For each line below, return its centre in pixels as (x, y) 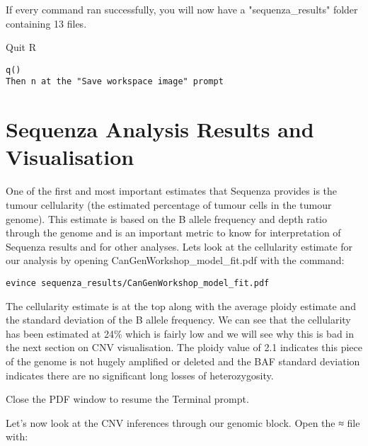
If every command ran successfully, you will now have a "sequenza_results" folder (182, 9)
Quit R (21, 47)
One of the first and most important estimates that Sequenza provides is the (172, 191)
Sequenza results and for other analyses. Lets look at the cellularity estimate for (179, 246)
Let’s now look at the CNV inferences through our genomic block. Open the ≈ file (183, 422)
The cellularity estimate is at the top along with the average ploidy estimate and (181, 305)
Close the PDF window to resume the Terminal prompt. (127, 399)
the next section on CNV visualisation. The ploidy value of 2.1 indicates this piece (184, 347)
